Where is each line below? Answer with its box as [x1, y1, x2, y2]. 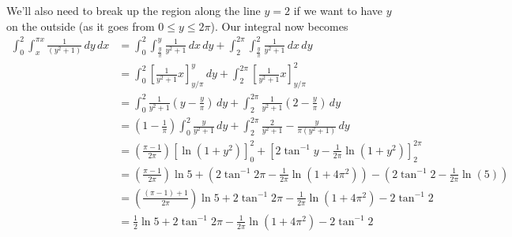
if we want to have [293, 2, 382, 18]
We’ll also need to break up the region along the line [6, 2, 261, 18]
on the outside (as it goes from [6, 17, 155, 34]
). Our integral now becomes [210, 17, 348, 34]
